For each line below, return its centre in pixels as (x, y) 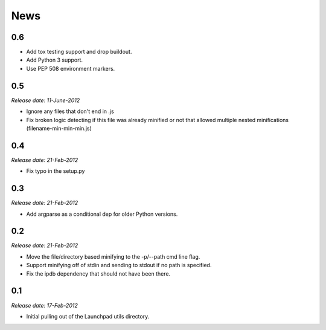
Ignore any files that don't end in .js (70, 111)
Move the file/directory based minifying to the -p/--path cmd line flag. (113, 256)
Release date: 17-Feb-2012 (44, 305)
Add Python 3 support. (55, 60)
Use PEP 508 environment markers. (71, 68)
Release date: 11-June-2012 (46, 100)
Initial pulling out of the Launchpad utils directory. (88, 316)
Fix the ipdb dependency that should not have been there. (98, 273)
